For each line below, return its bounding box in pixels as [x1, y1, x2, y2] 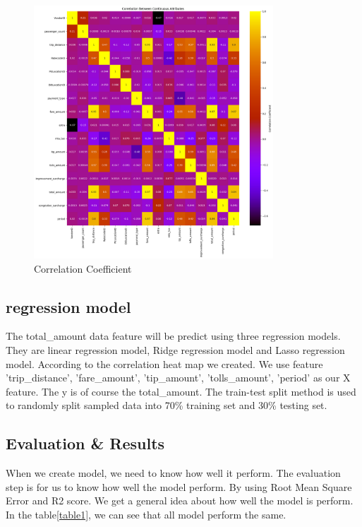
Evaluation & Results [6, 432, 165, 454]
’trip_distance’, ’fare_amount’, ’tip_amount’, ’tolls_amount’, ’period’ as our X [6, 370, 351, 385]
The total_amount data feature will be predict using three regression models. [6, 328, 341, 343]
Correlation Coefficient [34, 261, 132, 276]
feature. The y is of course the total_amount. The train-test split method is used [6, 384, 356, 398]
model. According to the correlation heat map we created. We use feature [6, 356, 323, 371]
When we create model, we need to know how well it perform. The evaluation [6, 466, 341, 480]
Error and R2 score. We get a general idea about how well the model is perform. [6, 493, 354, 508]
